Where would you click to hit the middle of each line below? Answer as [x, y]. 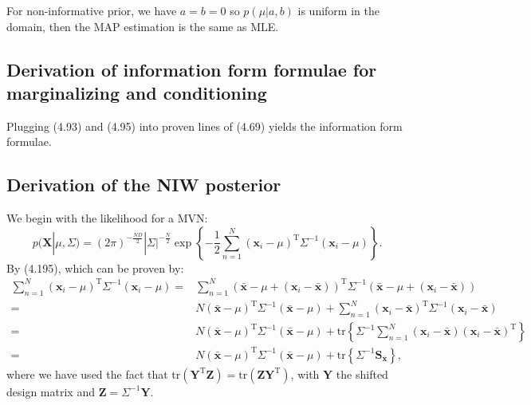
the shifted [362, 374]
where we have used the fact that [87, 374]
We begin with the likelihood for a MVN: [107, 218]
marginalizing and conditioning [137, 92]
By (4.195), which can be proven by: [95, 267]
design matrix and [51, 391]
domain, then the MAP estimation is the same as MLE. [143, 26]
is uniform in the [338, 10]
